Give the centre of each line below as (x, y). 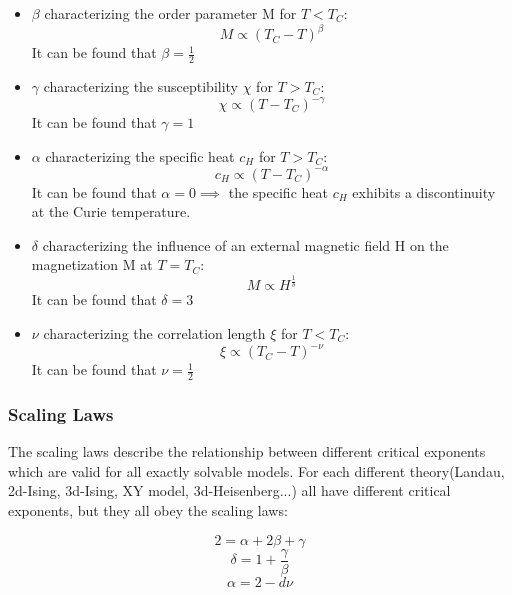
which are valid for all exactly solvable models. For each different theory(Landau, (256, 470)
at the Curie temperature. (111, 211)
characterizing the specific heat (140, 155)
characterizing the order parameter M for (170, 13)
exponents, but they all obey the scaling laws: (148, 509)
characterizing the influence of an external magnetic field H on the (245, 244)
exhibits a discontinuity (424, 191)
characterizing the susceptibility (141, 85)
